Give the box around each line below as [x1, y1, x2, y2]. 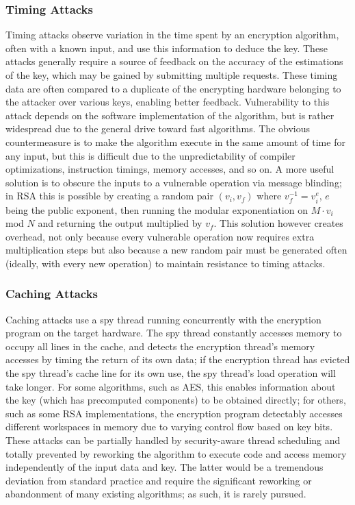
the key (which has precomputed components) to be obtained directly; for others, [5, 393, 346, 407]
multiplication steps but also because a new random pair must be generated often [5, 243, 347, 257]
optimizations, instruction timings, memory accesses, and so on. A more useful [5, 162, 334, 176]
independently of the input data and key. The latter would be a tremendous [5, 460, 324, 474]
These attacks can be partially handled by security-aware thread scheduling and [5, 433, 341, 447]
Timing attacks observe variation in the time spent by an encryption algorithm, [5, 27, 339, 42]
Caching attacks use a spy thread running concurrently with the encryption [5, 312, 321, 326]
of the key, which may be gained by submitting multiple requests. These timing [5, 68, 338, 82]
